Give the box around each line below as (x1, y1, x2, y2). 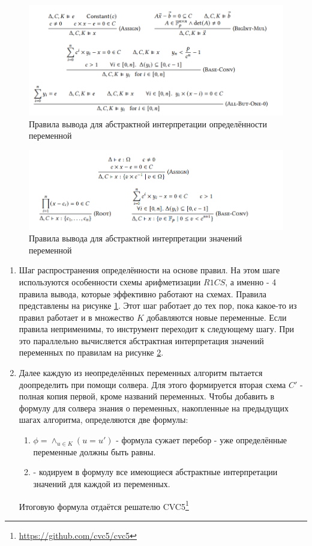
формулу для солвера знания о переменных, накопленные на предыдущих (19, 401, 289, 414)
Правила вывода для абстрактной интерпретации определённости (29, 117, 267, 130)
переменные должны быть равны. (33, 445, 156, 458)
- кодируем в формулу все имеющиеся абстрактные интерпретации (33, 466, 278, 478)
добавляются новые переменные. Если (146, 311, 287, 323)
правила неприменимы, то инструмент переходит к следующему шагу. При (19, 323, 294, 335)
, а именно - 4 (225, 275, 277, 288)
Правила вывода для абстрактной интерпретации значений (29, 232, 242, 244)
